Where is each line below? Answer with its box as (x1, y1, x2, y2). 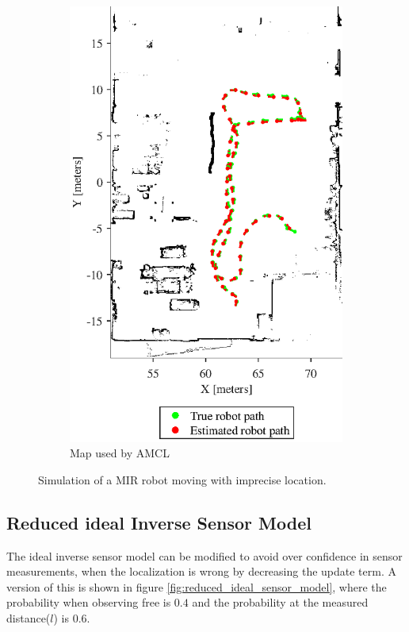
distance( (6, 610, 51, 626)
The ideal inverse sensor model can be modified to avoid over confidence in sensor (6, 547, 403, 564)
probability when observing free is (6, 594, 171, 611)
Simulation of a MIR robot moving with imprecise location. (38, 471, 327, 487)
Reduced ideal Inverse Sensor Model (6, 510, 312, 534)
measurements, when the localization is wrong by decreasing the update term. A (6, 563, 396, 580)
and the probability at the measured (192, 594, 369, 611)
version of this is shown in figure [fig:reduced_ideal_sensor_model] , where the (6, 578, 387, 595)
